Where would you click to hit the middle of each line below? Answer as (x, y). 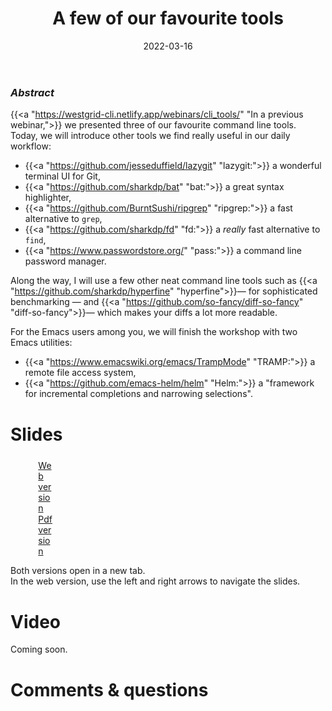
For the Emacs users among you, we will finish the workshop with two (154, 332)
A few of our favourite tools (168, 18)
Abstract (32, 92)
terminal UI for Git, (62, 176)
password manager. (65, 261)
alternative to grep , (63, 219)
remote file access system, (80, 373)
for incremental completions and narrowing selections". (138, 394)
